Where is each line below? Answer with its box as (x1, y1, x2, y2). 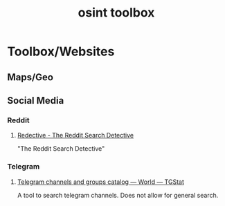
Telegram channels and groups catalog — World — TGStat (17, 178, 185, 186)
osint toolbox (78, 5, 155, 21)
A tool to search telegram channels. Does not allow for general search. (17, 191, 219, 199)
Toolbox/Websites (7, 44, 115, 59)
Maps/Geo (7, 71, 54, 83)
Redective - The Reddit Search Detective (17, 131, 134, 140)
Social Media (7, 95, 64, 106)
